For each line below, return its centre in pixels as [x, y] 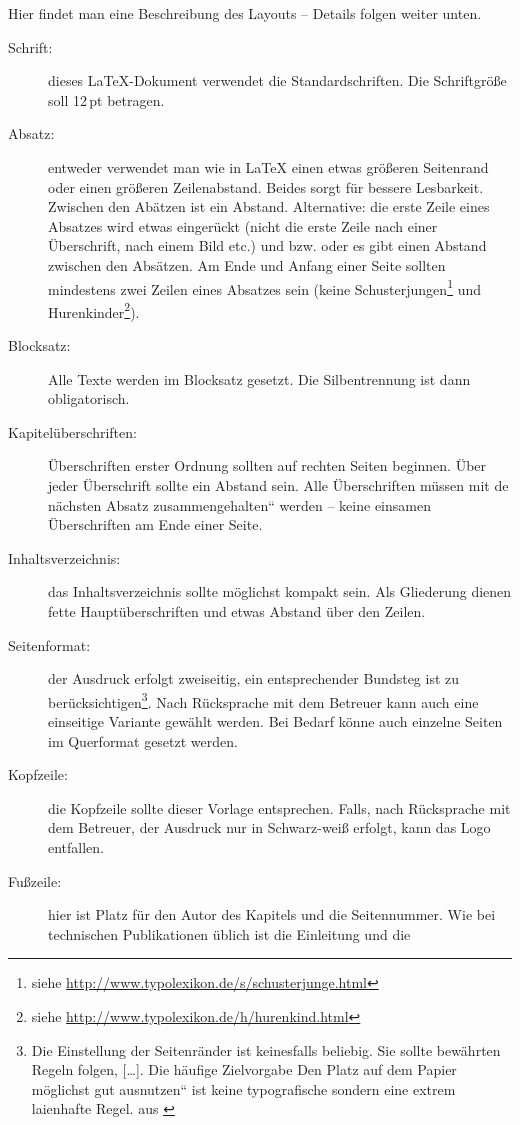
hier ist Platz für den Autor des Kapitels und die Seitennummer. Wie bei [272, 914]
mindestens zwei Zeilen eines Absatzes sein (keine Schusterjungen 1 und [264, 287]
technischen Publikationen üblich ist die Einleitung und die [229, 933]
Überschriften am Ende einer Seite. [155, 524]
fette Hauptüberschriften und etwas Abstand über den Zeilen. [237, 610]
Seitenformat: [49, 644]
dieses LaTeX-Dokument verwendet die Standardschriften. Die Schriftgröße [277, 80]
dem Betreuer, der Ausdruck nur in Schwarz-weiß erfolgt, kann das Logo [269, 827]
